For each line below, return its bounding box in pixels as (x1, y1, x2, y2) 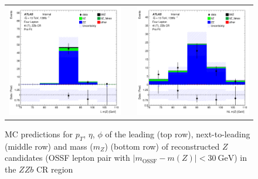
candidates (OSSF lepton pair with (5, 151, 130, 164)
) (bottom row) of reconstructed (104, 140, 220, 152)
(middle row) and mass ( (5, 140, 93, 152)
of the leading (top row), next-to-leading (105, 128, 250, 140)
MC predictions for (5, 128, 73, 140)
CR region (36, 163, 73, 175)
